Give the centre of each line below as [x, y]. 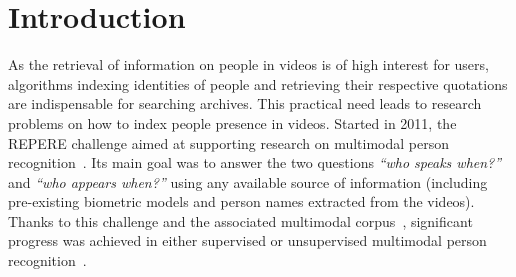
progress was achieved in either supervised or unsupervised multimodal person [247, 240]
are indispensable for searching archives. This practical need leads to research [245, 103]
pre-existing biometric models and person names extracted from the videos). [241, 201]
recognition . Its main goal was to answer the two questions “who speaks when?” [255, 162]
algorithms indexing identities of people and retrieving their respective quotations [258, 83]
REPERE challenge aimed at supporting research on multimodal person [229, 142]
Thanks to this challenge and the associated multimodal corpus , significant [240, 220]
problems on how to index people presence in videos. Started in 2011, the [232, 122]
